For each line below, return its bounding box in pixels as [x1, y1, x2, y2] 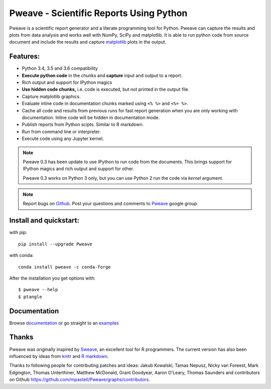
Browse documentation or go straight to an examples [9, 320, 119, 326]
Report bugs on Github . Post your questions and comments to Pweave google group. [23, 201, 198, 207]
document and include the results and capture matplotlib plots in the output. [9, 39, 167, 45]
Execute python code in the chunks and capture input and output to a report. [22, 72, 183, 78]
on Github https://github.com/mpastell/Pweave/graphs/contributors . [9, 376, 151, 382]
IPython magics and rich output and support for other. [23, 166, 134, 172]
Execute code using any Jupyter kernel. [22, 136, 104, 142]
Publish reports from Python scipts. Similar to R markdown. [22, 121, 144, 127]
